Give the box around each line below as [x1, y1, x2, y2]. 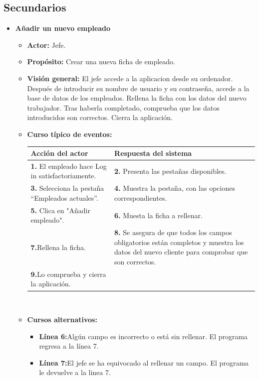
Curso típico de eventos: [27, 128, 112, 139]
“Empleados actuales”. [30, 192, 98, 203]
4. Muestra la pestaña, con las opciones [114, 183, 235, 193]
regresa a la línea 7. [39, 341, 99, 351]
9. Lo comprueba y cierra [30, 268, 106, 279]
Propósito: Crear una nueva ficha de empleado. [27, 56, 176, 67]
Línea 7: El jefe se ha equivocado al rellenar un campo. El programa [39, 357, 249, 368]
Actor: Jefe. [27, 39, 66, 50]
